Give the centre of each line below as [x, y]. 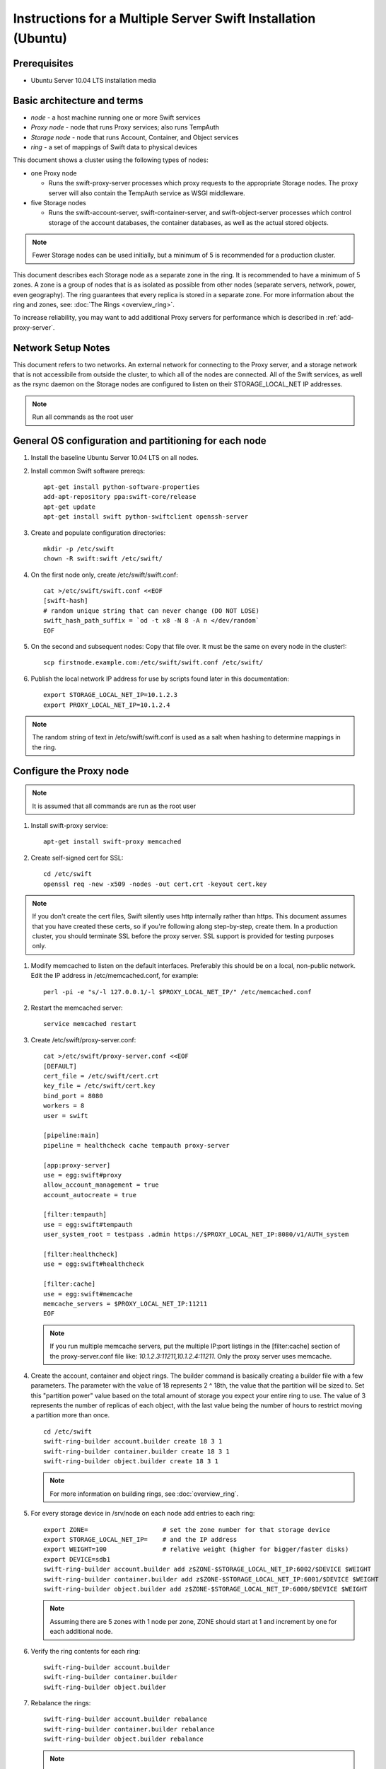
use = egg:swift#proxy [83, 1175]
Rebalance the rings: [61, 1703]
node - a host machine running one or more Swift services [116, 117]
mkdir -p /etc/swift [79, 549]
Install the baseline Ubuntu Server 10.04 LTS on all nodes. [115, 458]
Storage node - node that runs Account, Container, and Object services [135, 137]
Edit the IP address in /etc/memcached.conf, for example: [115, 976]
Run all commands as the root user [83, 417]
